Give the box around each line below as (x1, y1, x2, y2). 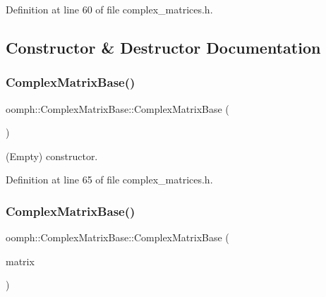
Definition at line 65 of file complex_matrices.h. (6, 172, 213, 187)
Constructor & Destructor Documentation (6, 36, 321, 58)
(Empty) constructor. (6, 148, 98, 163)
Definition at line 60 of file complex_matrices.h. (6, 2, 213, 16)
